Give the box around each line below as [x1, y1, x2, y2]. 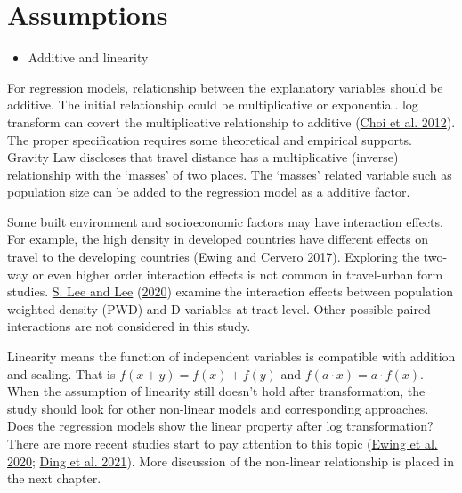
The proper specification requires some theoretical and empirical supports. [7, 130, 412, 149]
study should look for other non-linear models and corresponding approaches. [7, 399, 429, 417]
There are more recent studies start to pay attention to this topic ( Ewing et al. [7, 434, 438, 452]
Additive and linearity [28, 48, 149, 67]
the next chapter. [7, 469, 101, 488]
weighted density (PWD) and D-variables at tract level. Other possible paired [7, 299, 431, 318]
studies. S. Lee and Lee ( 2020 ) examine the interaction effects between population [7, 282, 454, 301]
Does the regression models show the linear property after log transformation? [7, 416, 434, 435]
